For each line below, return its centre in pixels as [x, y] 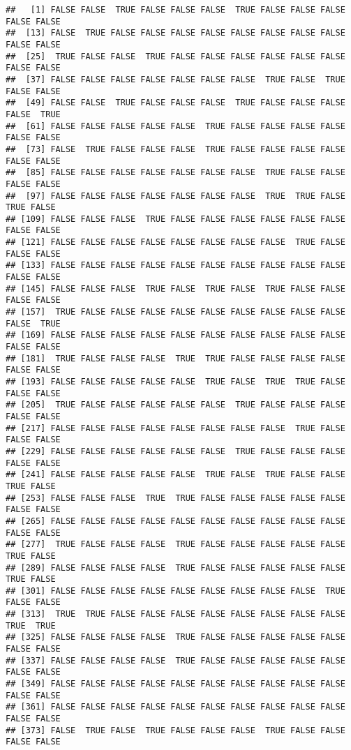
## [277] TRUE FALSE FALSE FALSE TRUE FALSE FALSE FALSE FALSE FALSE [175, 545]
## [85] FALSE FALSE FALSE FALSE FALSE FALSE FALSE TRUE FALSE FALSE [175, 173]
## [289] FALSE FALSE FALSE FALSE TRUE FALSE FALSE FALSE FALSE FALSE [175, 568]
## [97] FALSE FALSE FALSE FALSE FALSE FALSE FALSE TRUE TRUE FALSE [175, 196]
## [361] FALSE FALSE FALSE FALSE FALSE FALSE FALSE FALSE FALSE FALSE [175, 707]
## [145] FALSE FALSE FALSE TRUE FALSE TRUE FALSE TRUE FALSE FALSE [175, 288]
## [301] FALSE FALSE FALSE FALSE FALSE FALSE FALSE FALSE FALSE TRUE [175, 591]
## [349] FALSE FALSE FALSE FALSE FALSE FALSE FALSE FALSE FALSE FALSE [175, 684]
